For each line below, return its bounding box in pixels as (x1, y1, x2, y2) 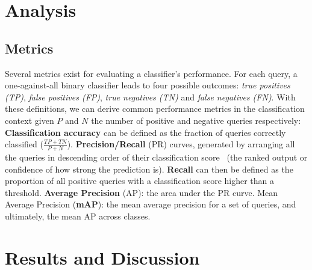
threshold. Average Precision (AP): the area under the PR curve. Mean (5, 186, 278, 198)
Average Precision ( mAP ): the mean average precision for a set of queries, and (5, 198, 296, 210)
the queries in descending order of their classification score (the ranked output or (5, 150, 308, 163)
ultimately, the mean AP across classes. (5, 209, 151, 222)
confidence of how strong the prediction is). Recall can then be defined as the (5, 162, 293, 175)
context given (5, 114, 54, 126)
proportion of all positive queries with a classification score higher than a (5, 174, 275, 187)
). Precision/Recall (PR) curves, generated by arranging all (67, 138, 295, 150)
